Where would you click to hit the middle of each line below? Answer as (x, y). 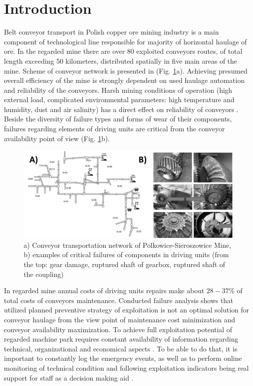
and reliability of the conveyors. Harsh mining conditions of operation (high (118, 90)
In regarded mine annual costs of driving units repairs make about (104, 290)
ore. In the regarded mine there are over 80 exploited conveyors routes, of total (123, 51)
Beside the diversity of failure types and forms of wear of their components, (118, 119)
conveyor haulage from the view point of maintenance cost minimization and (120, 320)
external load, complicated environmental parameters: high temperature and (119, 99)
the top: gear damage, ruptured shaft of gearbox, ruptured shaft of (125, 264)
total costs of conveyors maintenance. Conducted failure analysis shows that (119, 300)
